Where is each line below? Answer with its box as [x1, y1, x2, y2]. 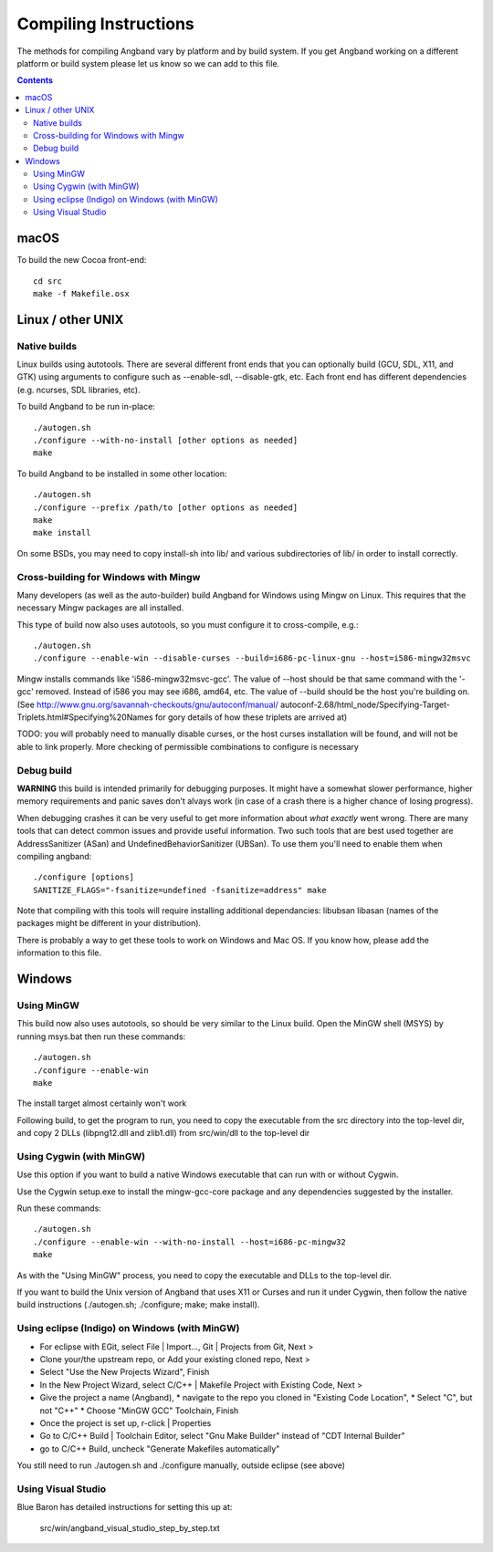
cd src [33, 276, 63, 286]
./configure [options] [33, 872, 135, 882]
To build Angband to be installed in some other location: [16, 468, 227, 479]
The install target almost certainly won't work [16, 1098, 187, 1109]
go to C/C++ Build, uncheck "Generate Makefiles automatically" [39, 1443, 280, 1454]
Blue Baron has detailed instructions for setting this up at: [16, 1502, 233, 1513]
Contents [16, 75, 54, 86]
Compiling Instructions [16, 14, 195, 34]
